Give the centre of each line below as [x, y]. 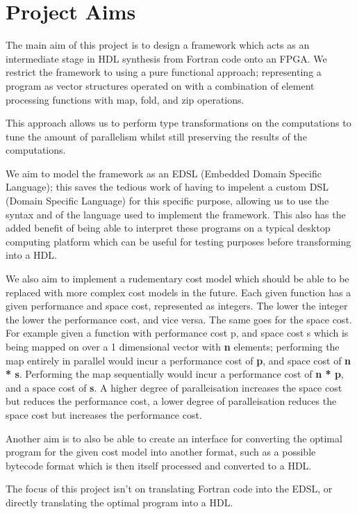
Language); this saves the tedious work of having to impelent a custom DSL [167, 187]
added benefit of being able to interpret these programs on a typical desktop [168, 228]
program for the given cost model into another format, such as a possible [161, 452]
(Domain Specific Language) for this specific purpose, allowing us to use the [167, 201]
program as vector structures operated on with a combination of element [160, 85]
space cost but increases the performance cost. [104, 414]
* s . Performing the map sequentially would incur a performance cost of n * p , [175, 374]
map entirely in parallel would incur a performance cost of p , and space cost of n [178, 360]
